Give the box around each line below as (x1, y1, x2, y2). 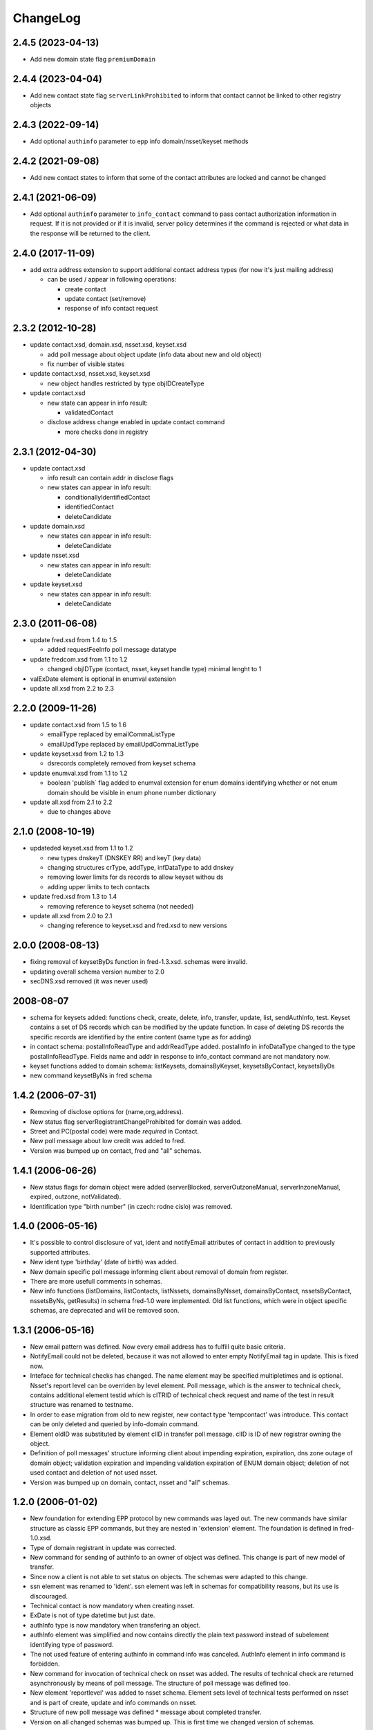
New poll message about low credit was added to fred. (30, 1137, 186, 1145)
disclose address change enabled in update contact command (47, 418, 225, 426)
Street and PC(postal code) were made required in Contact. (30, 1127, 200, 1136)
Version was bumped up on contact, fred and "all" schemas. (30, 1146, 202, 1155)
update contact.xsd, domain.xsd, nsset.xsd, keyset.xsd (30, 340, 186, 349)
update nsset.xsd (30, 551, 79, 560)
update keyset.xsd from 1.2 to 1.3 (30, 749, 124, 758)
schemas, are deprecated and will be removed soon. (30, 1306, 180, 1315)
